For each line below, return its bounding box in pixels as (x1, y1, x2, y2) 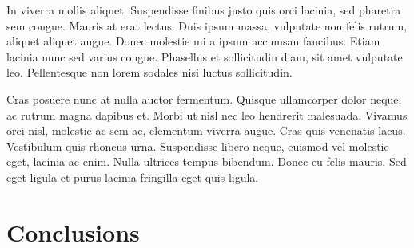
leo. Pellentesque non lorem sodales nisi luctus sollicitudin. (6, 64, 293, 81)
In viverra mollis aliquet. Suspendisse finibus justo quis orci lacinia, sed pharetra (6, 2, 401, 18)
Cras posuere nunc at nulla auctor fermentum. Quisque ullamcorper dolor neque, (6, 90, 402, 107)
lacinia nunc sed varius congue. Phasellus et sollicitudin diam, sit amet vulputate (6, 48, 403, 65)
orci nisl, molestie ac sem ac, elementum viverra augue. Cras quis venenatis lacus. (6, 122, 406, 139)
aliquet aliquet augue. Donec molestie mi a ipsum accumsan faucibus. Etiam (6, 33, 380, 49)
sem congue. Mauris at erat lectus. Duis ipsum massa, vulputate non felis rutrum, (6, 17, 408, 33)
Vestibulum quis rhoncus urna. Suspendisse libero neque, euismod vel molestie (6, 137, 389, 154)
